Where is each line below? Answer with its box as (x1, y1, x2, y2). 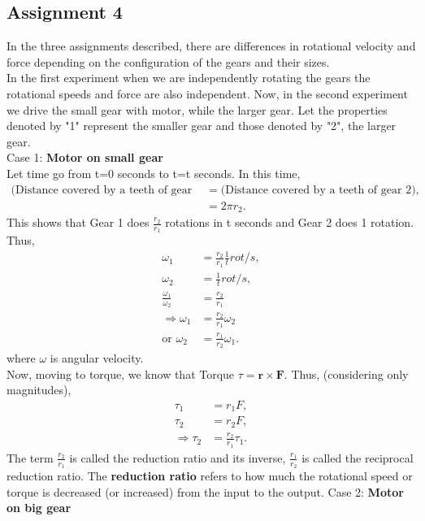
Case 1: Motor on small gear (7, 149, 163, 166)
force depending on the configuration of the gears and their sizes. (7, 53, 330, 70)
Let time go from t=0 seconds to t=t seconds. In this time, (7, 164, 301, 181)
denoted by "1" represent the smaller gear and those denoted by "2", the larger (7, 117, 397, 134)
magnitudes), (7, 381, 72, 398)
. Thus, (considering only (284, 365, 409, 382)
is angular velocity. (50, 350, 144, 366)
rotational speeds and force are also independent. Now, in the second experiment (7, 85, 408, 102)
